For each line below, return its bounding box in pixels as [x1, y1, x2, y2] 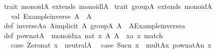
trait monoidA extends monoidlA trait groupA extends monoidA [4, 1, 213, 11]
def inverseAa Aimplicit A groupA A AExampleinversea [4, 20, 185, 31]
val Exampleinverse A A [10, 10, 92, 21]
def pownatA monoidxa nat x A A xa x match [4, 30, 163, 40]
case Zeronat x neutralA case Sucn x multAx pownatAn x [10, 40, 212, 50]
